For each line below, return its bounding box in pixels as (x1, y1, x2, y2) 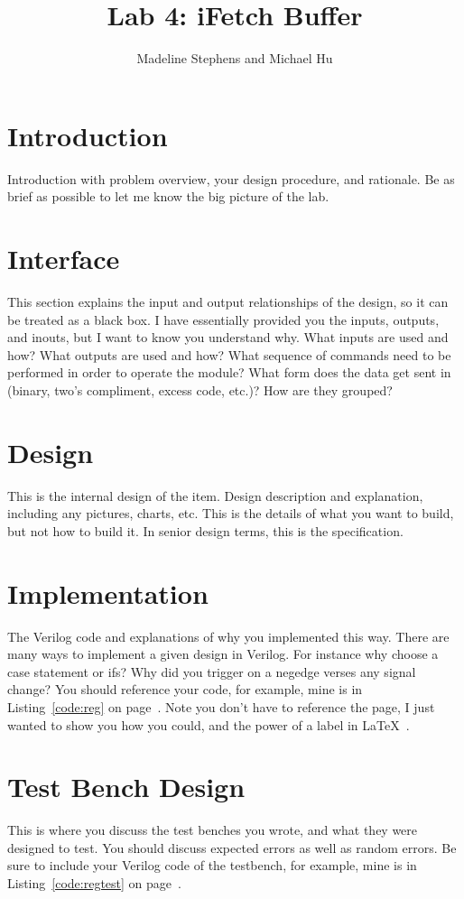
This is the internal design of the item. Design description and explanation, (7, 486, 423, 505)
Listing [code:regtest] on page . (7, 874, 181, 893)
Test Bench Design (7, 768, 246, 805)
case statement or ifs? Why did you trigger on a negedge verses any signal (7, 662, 416, 681)
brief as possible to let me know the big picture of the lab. (7, 187, 329, 206)
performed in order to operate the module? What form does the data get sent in (7, 363, 451, 382)
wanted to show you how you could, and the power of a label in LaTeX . (7, 715, 410, 734)
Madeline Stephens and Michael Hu (136, 49, 333, 68)
